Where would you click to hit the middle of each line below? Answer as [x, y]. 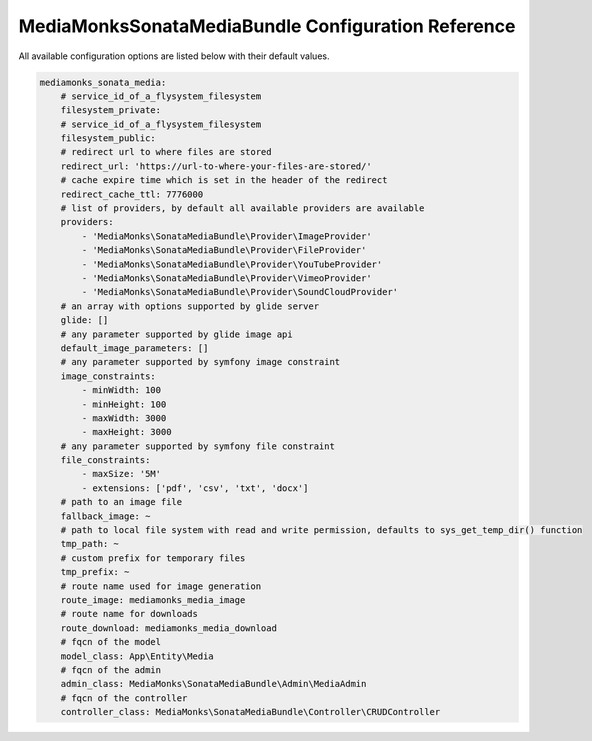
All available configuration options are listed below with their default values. [174, 56]
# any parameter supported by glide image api [177, 334]
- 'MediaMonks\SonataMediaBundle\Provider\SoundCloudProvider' [240, 292]
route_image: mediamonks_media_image [153, 599]
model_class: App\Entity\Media [137, 656]
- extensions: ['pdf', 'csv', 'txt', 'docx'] [195, 488]
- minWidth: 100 [121, 390]
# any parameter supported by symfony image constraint [200, 362]
